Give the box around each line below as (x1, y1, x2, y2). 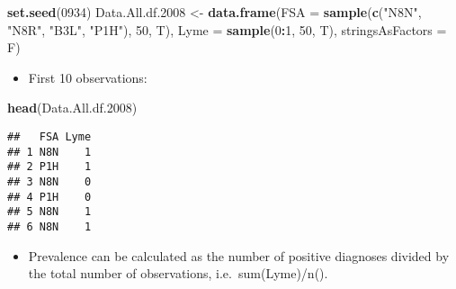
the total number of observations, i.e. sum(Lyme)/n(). (28, 264, 328, 283)
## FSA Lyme (7, 130, 92, 143)
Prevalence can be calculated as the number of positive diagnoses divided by (28, 246, 450, 265)
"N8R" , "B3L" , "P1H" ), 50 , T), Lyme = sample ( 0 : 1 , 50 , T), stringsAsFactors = (7, 20, 447, 39)
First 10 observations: (28, 68, 148, 86)
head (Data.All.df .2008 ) (7, 98, 138, 117)
